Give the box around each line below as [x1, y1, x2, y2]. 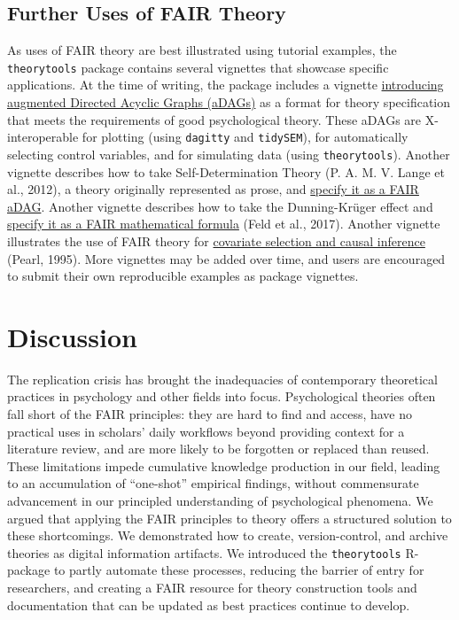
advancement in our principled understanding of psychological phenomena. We [7, 491, 433, 509]
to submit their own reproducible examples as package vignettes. [7, 267, 359, 285]
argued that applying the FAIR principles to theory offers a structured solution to [7, 508, 452, 527]
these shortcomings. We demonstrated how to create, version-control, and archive [7, 526, 448, 545]
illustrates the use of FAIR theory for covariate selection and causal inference [7, 231, 425, 250]
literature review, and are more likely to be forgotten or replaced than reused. [7, 439, 430, 458]
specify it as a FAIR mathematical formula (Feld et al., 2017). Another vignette [7, 214, 440, 233]
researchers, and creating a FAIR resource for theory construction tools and [7, 578, 417, 597]
